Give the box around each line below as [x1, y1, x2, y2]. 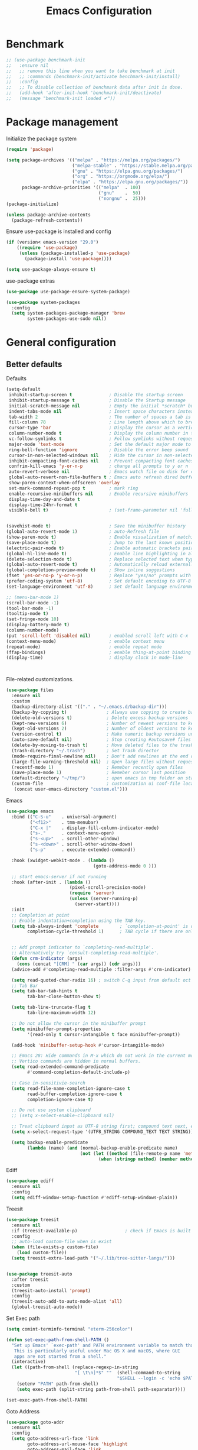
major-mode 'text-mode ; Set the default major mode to [8, 441, 192, 447]
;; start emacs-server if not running [11, 873, 107, 879]
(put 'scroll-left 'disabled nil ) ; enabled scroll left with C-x [6, 633, 189, 639]
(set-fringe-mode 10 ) [6, 616, 60, 622]
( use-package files [6, 687, 54, 693]
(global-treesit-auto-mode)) [11, 1304, 83, 1310]
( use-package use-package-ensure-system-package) [6, 289, 131, 294]
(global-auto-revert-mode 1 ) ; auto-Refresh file [6, 529, 160, 535]
